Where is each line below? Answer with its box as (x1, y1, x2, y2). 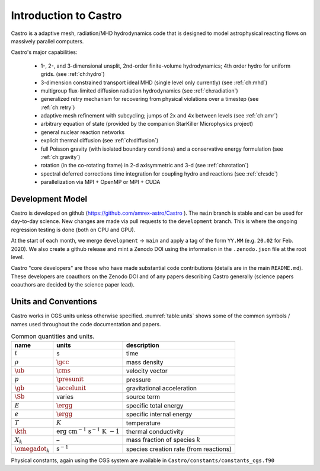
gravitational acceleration (126, 384, 197, 393)
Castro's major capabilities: (11, 49, 78, 56)
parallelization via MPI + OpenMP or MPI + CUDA (40, 179, 161, 186)
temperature (126, 419, 161, 427)
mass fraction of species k (126, 436, 201, 444)
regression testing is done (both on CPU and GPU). (11, 226, 136, 233)
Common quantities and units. (11, 332, 95, 340)
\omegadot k (14, 445, 50, 454)
